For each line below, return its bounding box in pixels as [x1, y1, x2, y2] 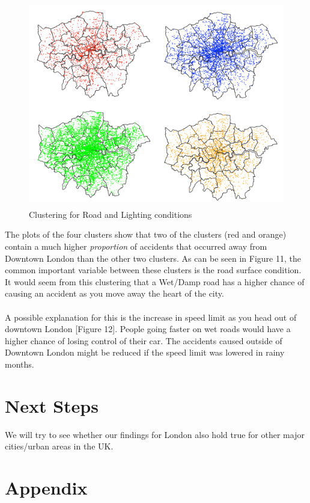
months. [5, 357, 34, 370]
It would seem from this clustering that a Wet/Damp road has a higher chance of [5, 275, 305, 288]
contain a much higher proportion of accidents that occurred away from [5, 239, 267, 252]
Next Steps [5, 393, 99, 418]
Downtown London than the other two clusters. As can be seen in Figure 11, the [5, 251, 301, 264]
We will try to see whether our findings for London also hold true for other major [5, 428, 305, 440]
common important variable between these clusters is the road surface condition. [5, 264, 302, 276]
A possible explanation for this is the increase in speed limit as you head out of [5, 310, 297, 323]
